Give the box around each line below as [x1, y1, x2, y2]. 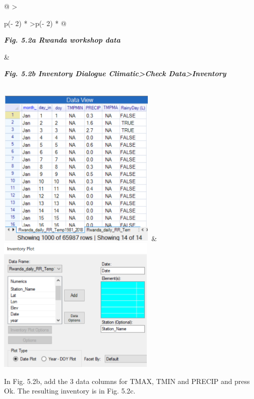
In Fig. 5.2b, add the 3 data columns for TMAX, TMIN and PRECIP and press [4, 375, 250, 386]
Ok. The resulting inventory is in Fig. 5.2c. [4, 385, 136, 396]
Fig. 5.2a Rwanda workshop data [4, 35, 121, 45]
